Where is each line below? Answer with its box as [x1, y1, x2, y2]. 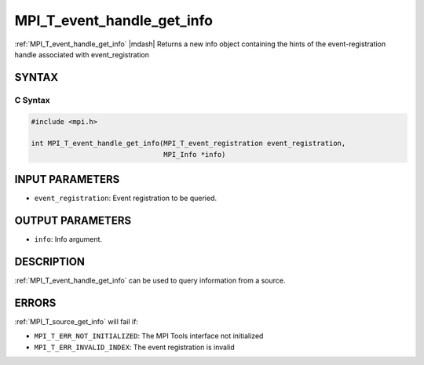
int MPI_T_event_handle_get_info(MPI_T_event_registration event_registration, [31, 139, 346, 148]
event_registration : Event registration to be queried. [34, 193, 217, 203]
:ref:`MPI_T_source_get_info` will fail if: [14, 316, 139, 326]
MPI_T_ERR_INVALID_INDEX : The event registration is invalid [34, 342, 235, 352]
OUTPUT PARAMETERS [14, 214, 132, 227]
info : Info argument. [34, 235, 102, 244]
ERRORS [14, 296, 57, 309]
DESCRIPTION [14, 255, 86, 268]
